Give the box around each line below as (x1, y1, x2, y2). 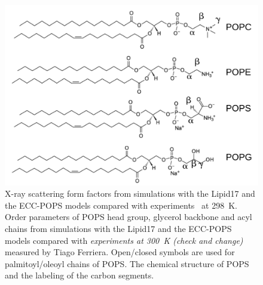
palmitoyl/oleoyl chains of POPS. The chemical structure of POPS (5, 257, 249, 269)
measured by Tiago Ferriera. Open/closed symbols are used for (5, 246, 235, 258)
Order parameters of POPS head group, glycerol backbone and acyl (5, 210, 252, 223)
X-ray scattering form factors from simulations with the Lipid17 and (5, 187, 255, 200)
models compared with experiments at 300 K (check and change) (5, 234, 243, 246)
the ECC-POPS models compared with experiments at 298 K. (5, 199, 237, 211)
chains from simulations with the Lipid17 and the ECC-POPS (5, 222, 232, 235)
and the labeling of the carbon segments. (5, 269, 154, 281)
